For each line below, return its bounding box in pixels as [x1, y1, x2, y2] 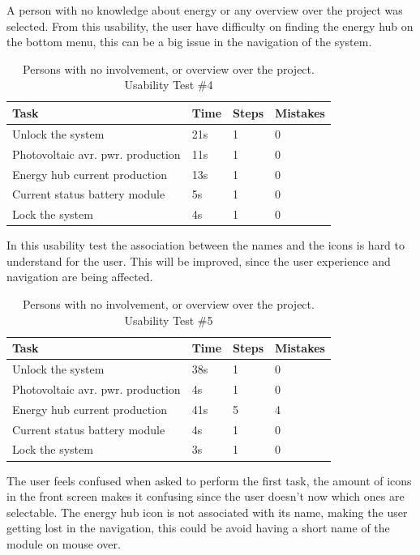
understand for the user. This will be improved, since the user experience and [6, 252, 391, 269]
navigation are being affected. [6, 268, 153, 285]
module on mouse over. [6, 535, 121, 552]
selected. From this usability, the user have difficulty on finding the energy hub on [6, 17, 414, 34]
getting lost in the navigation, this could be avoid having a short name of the [6, 519, 390, 536]
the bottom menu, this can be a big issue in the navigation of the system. [6, 33, 372, 50]
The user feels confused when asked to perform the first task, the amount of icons [6, 472, 412, 489]
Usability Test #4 [124, 76, 213, 93]
